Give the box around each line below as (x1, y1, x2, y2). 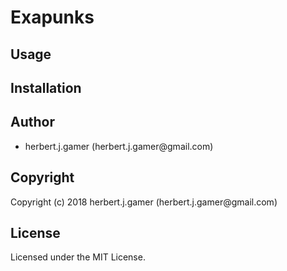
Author (10, 114, 55, 131)
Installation (10, 79, 82, 96)
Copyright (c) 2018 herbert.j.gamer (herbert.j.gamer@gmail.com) (10, 196, 278, 208)
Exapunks (10, 6, 95, 29)
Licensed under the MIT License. (10, 251, 146, 263)
